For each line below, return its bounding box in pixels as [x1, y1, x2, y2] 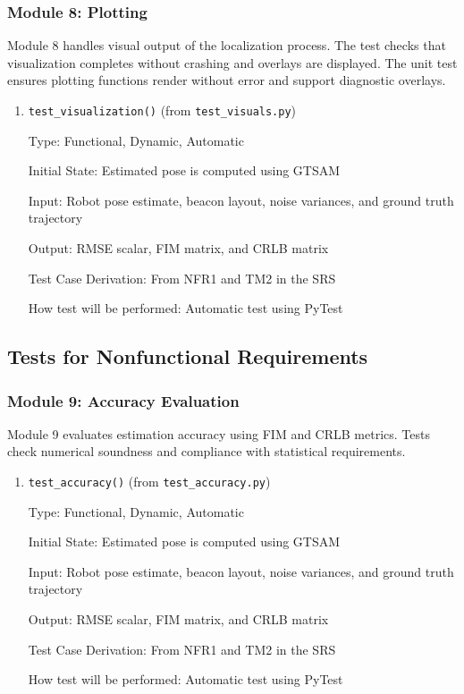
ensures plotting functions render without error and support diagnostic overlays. [7, 71, 446, 89]
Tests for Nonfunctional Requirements [7, 343, 368, 370]
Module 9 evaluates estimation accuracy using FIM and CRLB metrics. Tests [7, 424, 430, 443]
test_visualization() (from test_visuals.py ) [28, 101, 297, 119]
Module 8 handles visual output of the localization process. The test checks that [7, 36, 446, 55]
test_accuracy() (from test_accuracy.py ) [28, 472, 271, 490]
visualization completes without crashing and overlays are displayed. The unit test [7, 53, 458, 72]
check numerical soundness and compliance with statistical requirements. [7, 442, 406, 461]
